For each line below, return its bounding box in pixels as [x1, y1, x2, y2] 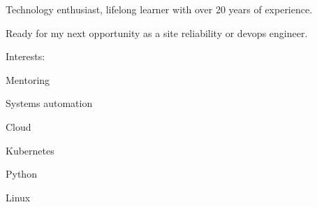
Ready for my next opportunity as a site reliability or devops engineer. [6, 25, 308, 40]
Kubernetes [6, 143, 54, 157]
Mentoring [6, 72, 50, 87]
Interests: [6, 49, 45, 64]
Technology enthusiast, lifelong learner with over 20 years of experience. [6, 2, 313, 16]
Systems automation [6, 96, 93, 110]
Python [6, 166, 37, 181]
